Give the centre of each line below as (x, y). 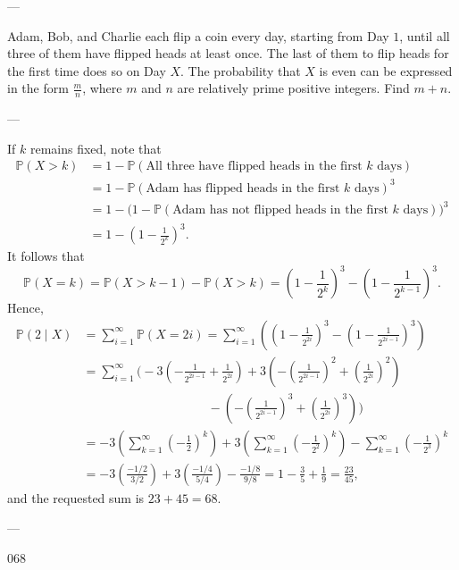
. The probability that (241, 70)
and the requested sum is (76, 497)
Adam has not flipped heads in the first (280, 210)
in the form (38, 88)
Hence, (25, 308)
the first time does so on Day (87, 70)
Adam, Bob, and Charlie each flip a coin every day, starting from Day (198, 35)
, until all (425, 35)
